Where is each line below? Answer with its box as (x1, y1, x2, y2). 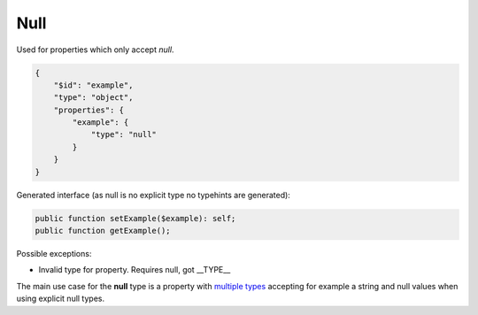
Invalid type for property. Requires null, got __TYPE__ (38, 265, 231, 275)
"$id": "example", (53, 80, 134, 90)
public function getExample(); (35, 226, 172, 236)
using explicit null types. (16, 293, 105, 304)
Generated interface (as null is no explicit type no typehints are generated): (16, 189, 291, 200)
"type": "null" (90, 129, 157, 140)
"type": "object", (53, 93, 134, 103)
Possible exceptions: (16, 249, 92, 258)
